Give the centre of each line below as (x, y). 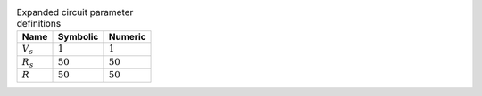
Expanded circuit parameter (75, 12)
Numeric (127, 37)
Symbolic (78, 37)
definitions (39, 24)
